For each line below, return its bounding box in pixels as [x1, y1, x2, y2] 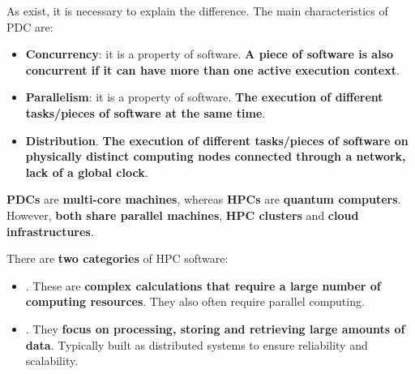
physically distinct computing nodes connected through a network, [25, 148, 406, 165]
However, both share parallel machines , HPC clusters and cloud [6, 206, 359, 223]
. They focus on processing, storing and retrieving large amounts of [25, 320, 405, 337]
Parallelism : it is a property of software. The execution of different [25, 88, 383, 105]
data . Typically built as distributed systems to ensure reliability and [25, 336, 368, 353]
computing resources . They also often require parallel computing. [25, 293, 365, 310]
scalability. [25, 352, 79, 369]
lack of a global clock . [25, 163, 148, 180]
